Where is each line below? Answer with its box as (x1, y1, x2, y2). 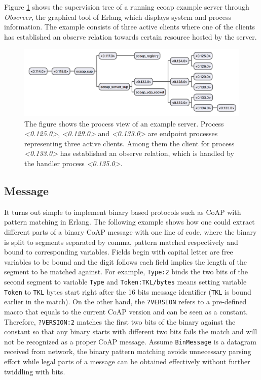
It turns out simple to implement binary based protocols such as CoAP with (4, 206, 241, 217)
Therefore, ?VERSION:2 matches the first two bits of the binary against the (4, 316, 236, 327)
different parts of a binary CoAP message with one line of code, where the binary (4, 226, 257, 237)
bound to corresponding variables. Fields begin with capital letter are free (4, 246, 233, 257)
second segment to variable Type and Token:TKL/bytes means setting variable (4, 276, 247, 287)
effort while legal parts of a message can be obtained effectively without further (4, 356, 250, 367)
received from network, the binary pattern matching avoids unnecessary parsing (4, 346, 251, 357)
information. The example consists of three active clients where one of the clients (4, 21, 255, 32)
